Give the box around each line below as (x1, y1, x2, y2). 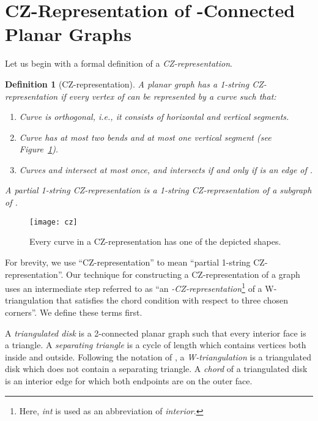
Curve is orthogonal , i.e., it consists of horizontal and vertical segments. (19, 110, 289, 123)
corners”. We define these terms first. (5, 305, 142, 318)
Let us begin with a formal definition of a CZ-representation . (5, 57, 232, 70)
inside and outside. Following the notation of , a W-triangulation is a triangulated (5, 350, 311, 363)
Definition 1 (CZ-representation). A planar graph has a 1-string (5, 77, 250, 90)
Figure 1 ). (19, 143, 59, 155)
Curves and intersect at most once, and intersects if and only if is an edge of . (19, 163, 313, 176)
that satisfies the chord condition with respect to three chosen (56, 294, 288, 307)
